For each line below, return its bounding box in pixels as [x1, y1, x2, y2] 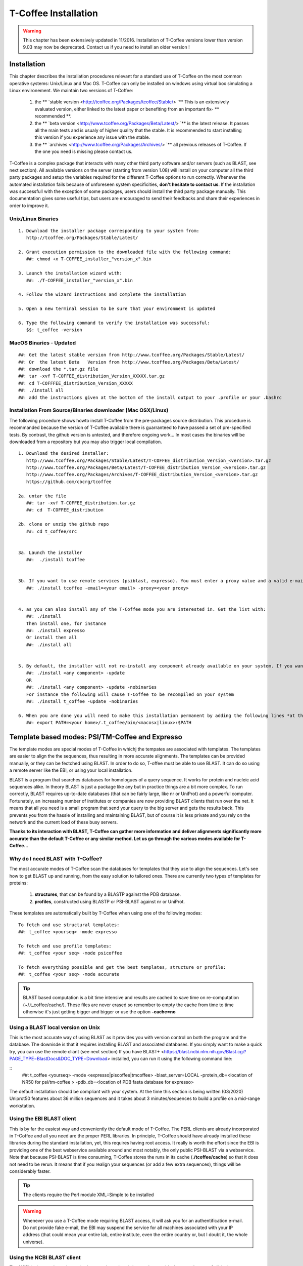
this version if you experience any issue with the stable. [34, 134, 150, 140]
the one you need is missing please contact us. [34, 148, 133, 154]
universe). [23, 1239, 44, 1245]
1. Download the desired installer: [18, 451, 109, 456]
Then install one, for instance [26, 620, 107, 626]
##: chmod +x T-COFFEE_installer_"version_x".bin [26, 256, 151, 262]
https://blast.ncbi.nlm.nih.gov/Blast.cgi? [164, 1048, 246, 1054]
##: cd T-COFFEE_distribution [26, 507, 104, 513]
